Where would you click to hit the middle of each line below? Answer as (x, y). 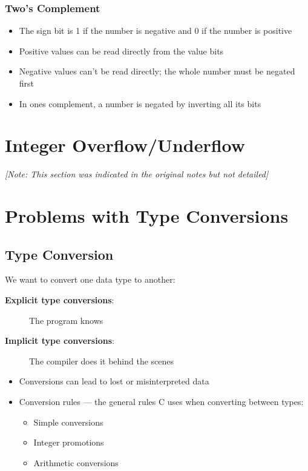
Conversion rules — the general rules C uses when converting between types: (161, 402)
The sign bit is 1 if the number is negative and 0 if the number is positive (156, 31)
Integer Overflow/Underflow (125, 145)
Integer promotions (69, 442)
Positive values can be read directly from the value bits (121, 51)
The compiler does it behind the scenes (102, 361)
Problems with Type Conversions (147, 216)
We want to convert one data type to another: (90, 279)
